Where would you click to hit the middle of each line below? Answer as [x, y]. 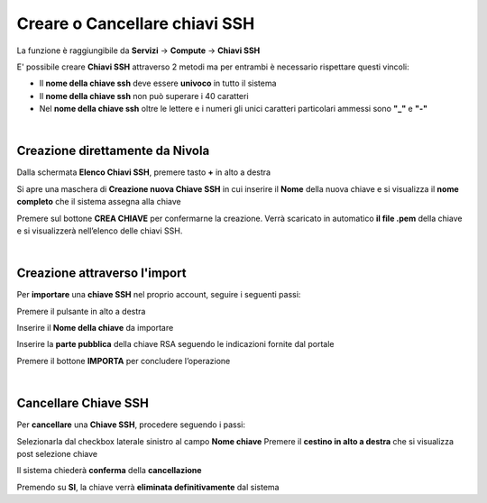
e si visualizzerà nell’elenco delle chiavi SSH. [100, 231]
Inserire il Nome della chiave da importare [95, 328]
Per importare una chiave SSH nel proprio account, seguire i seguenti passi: [159, 295]
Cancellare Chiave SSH [83, 403]
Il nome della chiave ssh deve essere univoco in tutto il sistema [158, 83]
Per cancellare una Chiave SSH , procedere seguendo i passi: [131, 425]
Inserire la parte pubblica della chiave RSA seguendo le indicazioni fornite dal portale [175, 344]
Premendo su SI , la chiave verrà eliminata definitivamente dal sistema [148, 487]
